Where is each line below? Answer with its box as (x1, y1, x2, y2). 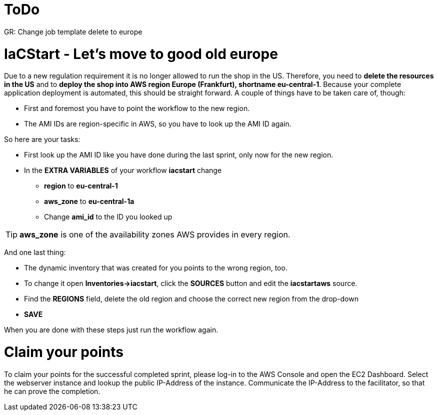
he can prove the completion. (4, 386, 100, 395)
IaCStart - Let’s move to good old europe (4, 45, 278, 62)
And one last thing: (4, 248, 66, 257)
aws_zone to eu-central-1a (44, 197, 134, 206)
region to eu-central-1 (44, 181, 118, 190)
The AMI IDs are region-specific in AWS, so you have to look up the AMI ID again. (24, 119, 291, 128)
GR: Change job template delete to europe (4, 27, 142, 36)
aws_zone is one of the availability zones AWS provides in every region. (19, 229, 290, 240)
